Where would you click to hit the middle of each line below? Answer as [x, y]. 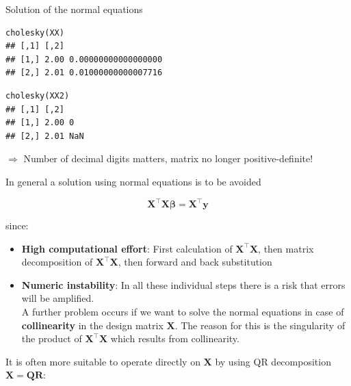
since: [17, 226]
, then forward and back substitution [195, 262]
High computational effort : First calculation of [127, 248]
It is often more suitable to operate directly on [103, 361]
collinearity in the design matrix [92, 325]
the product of [52, 338]
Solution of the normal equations [74, 9]
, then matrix [286, 248]
